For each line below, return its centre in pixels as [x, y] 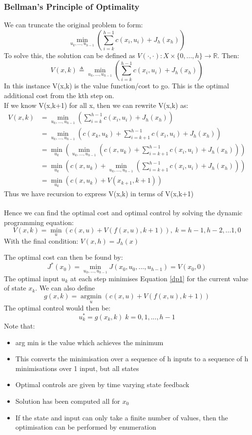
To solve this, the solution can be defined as [70, 55]
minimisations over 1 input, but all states [77, 368]
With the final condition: [41, 240]
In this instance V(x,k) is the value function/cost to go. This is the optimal [116, 86]
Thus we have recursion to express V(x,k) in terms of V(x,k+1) [99, 193]
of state [15, 288]
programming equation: [39, 222]
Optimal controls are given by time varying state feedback [102, 384]
